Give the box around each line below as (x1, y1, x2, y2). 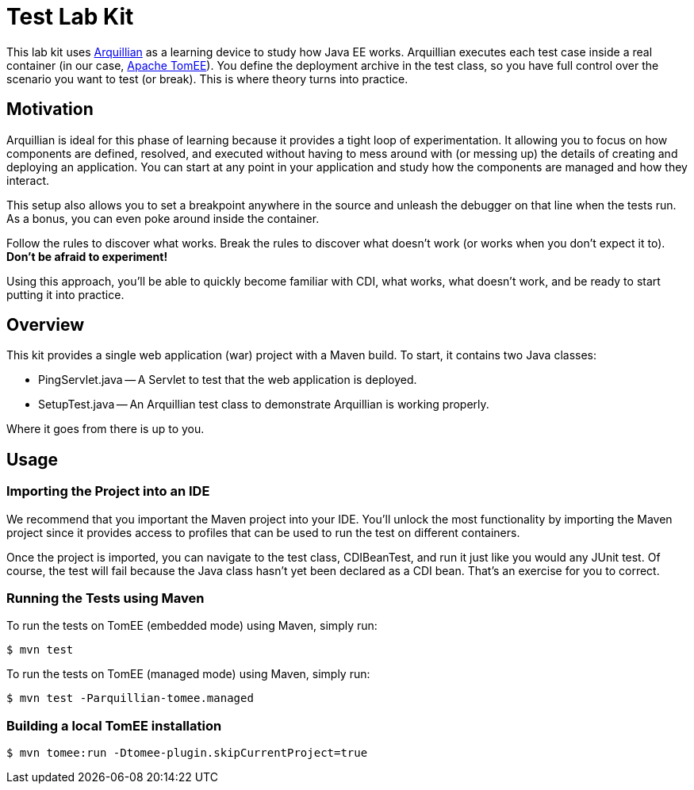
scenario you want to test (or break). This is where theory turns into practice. (6, 71, 408, 86)
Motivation (6, 99, 94, 120)
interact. (6, 173, 50, 187)
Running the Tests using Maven (6, 590, 205, 607)
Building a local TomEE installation (6, 717, 222, 734)
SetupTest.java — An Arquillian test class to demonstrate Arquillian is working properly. (38, 397, 489, 412)
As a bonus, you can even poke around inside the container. (6, 211, 320, 225)
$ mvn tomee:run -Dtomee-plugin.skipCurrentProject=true (6, 746, 368, 760)
